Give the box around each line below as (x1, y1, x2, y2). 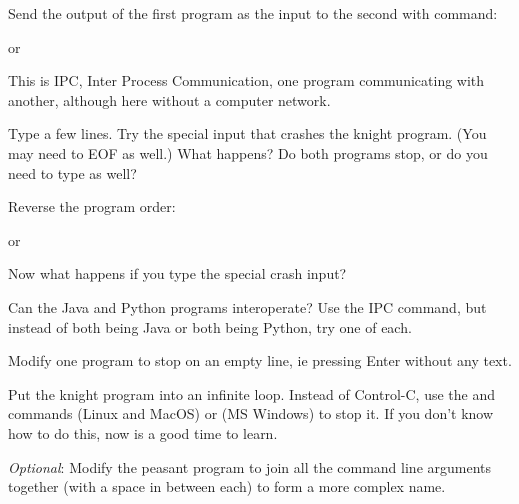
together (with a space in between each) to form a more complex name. (8, 476, 446, 497)
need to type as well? (8, 162, 137, 183)
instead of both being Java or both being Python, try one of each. (8, 316, 412, 337)
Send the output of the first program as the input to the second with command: (8, 3, 498, 23)
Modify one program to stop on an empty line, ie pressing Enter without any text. (8, 350, 512, 371)
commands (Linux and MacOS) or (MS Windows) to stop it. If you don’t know (8, 403, 494, 424)
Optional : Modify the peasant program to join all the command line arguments (8, 456, 492, 477)
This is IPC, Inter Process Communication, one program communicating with (8, 70, 485, 91)
